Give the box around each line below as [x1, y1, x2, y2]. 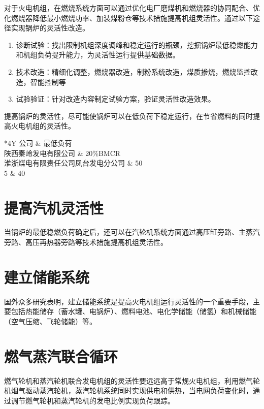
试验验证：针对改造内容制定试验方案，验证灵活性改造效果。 [16, 93, 215, 104]
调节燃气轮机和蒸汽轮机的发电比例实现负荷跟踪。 [11, 395, 175, 405]
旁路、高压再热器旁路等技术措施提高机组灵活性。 [4, 237, 168, 247]
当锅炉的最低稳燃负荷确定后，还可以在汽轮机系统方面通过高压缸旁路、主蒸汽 [4, 227, 260, 237]
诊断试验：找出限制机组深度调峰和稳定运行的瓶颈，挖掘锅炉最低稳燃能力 [16, 39, 258, 50]
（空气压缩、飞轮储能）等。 [4, 316, 96, 326]
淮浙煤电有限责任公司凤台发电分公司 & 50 [4, 158, 143, 168]
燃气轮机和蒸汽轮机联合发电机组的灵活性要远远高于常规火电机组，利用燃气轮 [4, 375, 260, 386]
